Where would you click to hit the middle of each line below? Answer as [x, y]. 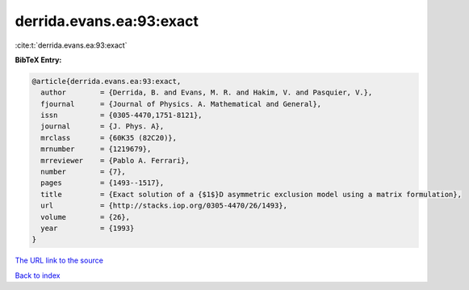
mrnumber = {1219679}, [96, 149]
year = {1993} [88, 228]
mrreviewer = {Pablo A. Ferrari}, [115, 160]
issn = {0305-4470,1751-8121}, [121, 116]
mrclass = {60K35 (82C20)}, [109, 138]
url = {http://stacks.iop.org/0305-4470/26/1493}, [164, 206]
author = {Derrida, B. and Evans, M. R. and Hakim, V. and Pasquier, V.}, [207, 92]
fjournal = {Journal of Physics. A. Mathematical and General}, [181, 104]
